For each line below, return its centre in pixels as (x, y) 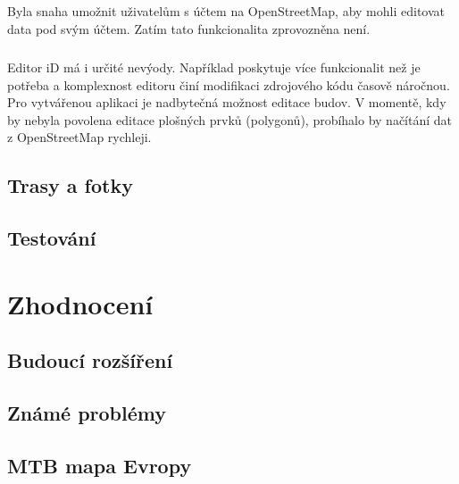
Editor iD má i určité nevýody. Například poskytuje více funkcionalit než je (214, 67)
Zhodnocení (80, 303)
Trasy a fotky (70, 185)
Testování (52, 238)
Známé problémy (87, 413)
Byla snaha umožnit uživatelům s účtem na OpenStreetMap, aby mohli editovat (226, 11)
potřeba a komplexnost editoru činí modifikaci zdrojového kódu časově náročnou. (229, 84)
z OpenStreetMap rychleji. (79, 137)
